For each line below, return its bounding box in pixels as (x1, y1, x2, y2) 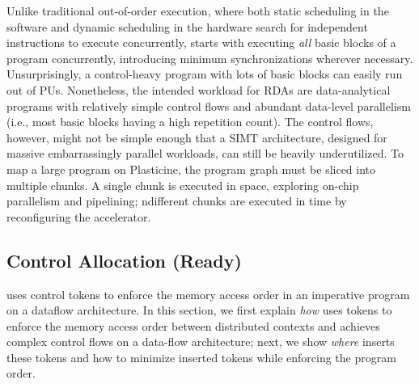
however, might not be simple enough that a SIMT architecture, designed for (6, 129, 387, 146)
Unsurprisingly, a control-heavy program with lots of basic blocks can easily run (6, 65, 403, 82)
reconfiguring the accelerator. (6, 208, 151, 225)
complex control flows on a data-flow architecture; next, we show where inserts (6, 333, 395, 350)
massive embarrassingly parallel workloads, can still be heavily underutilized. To (6, 145, 404, 162)
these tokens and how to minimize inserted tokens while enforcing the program (6, 348, 396, 365)
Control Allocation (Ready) (6, 247, 242, 272)
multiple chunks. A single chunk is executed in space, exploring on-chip (6, 176, 359, 193)
